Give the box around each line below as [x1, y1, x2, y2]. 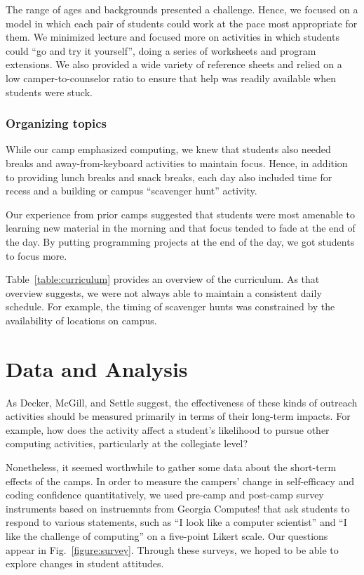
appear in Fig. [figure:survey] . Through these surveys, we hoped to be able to [6, 542, 339, 557]
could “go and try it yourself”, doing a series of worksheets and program [6, 43, 316, 58]
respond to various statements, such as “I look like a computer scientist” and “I [6, 515, 347, 529]
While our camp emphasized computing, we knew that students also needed [6, 142, 331, 157]
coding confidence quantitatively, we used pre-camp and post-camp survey [6, 487, 324, 502]
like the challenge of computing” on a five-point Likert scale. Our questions [6, 528, 328, 543]
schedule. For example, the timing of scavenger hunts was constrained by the [6, 299, 335, 314]
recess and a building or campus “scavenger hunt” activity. [6, 183, 257, 198]
